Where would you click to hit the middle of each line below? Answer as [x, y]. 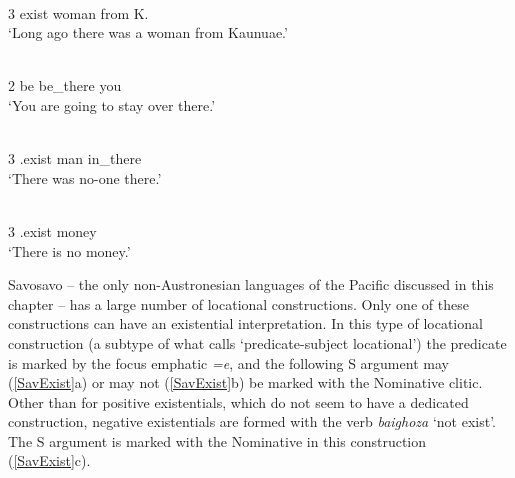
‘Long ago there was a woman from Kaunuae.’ [148, 32]
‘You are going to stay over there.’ [112, 104]
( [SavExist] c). [49, 460]
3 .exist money [52, 230]
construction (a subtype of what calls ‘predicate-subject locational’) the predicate [257, 342]
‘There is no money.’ [69, 250]
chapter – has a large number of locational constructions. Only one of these [238, 303]
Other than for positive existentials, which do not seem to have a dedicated [238, 401]
